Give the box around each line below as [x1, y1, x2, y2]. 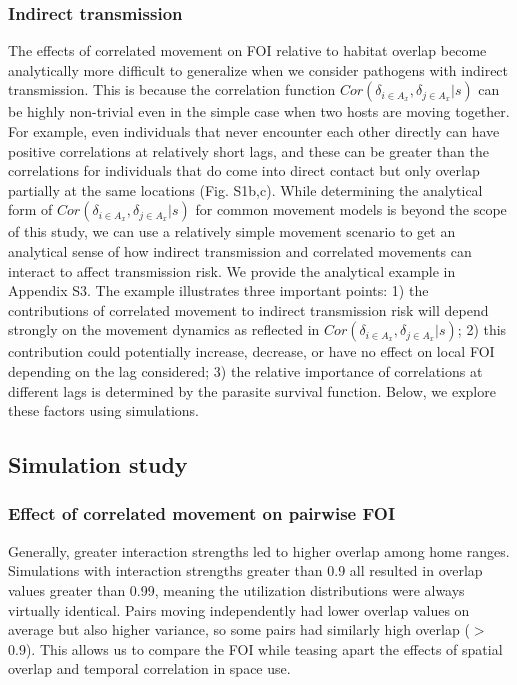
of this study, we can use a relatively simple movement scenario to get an [8, 221, 456, 242]
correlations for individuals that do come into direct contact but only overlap [8, 160, 480, 181]
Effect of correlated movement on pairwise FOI [8, 501, 396, 526]
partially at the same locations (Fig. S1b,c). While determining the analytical [8, 179, 483, 200]
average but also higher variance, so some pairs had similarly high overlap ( [8, 619, 470, 640]
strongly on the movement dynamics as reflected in [8, 319, 320, 340]
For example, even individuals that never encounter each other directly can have [8, 121, 500, 141]
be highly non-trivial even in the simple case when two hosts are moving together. [8, 101, 510, 122]
